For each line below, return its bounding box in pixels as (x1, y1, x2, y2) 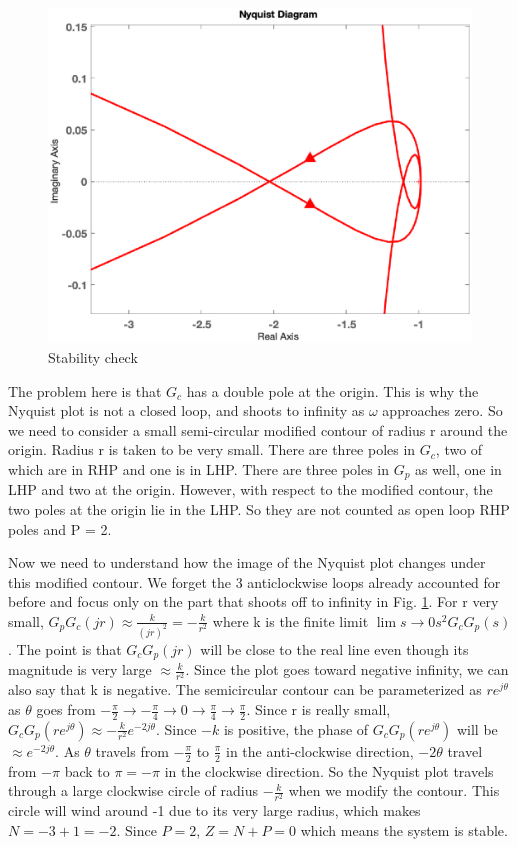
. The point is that (8, 638, 122, 659)
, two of (435, 439, 483, 460)
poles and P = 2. (8, 518, 112, 539)
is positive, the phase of (223, 718, 369, 739)
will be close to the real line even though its (200, 638, 469, 659)
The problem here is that (8, 380, 162, 401)
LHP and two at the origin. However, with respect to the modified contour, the (8, 479, 493, 500)
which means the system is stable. (300, 820, 508, 841)
